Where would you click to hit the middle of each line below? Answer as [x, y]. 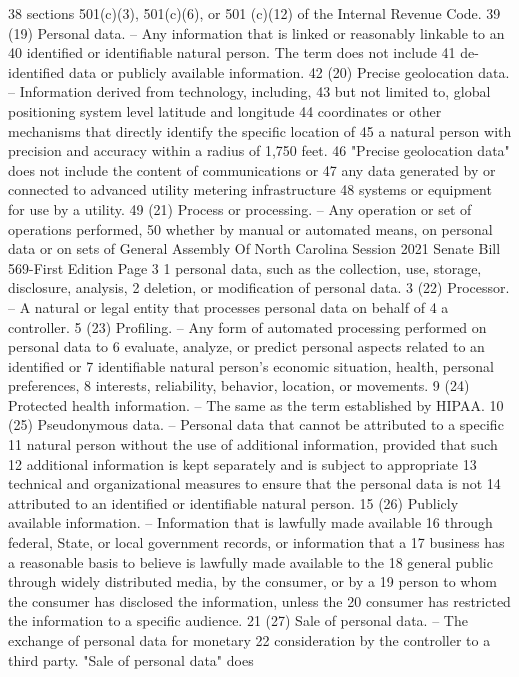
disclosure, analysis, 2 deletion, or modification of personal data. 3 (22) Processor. [259, 287]
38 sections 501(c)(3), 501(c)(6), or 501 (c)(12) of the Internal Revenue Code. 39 [254, 13]
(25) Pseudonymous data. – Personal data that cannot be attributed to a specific [256, 424]
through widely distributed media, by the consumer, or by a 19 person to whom [252, 581]
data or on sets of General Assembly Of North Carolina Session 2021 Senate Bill [254, 248]
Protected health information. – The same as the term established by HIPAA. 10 [256, 404]
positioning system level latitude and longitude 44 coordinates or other [225, 110]
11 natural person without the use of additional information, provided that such [253, 444]
